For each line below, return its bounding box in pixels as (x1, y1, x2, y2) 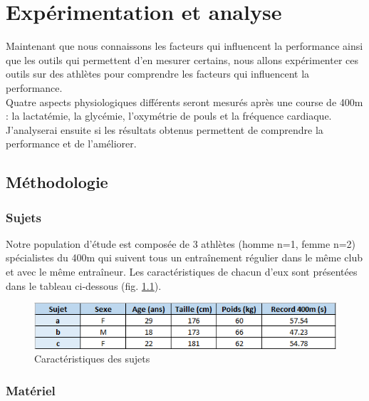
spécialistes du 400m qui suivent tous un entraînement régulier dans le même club (6, 250, 363, 265)
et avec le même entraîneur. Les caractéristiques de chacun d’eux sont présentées (6, 264, 358, 279)
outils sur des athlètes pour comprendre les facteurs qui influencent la (6, 66, 310, 81)
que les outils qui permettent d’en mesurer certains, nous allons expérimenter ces (6, 52, 359, 67)
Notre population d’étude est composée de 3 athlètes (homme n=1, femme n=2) (6, 236, 356, 251)
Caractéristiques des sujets (34, 351, 150, 366)
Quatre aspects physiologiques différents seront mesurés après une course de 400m (6, 94, 363, 109)
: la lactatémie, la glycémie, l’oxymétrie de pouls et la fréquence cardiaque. (6, 108, 332, 123)
